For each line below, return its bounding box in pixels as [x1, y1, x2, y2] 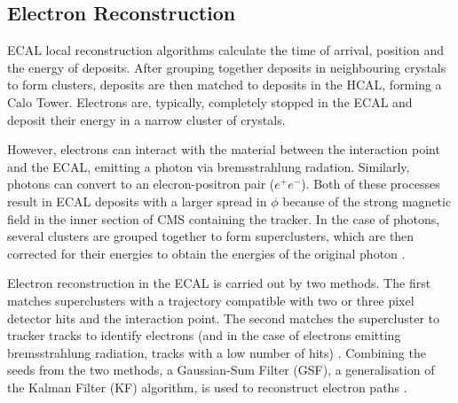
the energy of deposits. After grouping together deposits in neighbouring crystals [7, 58, 446, 76]
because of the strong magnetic [282, 191, 452, 210]
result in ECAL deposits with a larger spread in [7, 191, 267, 210]
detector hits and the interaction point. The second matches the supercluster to [7, 308, 440, 327]
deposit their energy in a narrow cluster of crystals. [7, 110, 286, 128]
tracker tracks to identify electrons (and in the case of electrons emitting [7, 326, 401, 345]
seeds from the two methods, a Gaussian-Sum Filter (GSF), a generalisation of [7, 360, 435, 379]
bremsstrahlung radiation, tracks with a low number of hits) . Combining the [7, 343, 426, 361]
